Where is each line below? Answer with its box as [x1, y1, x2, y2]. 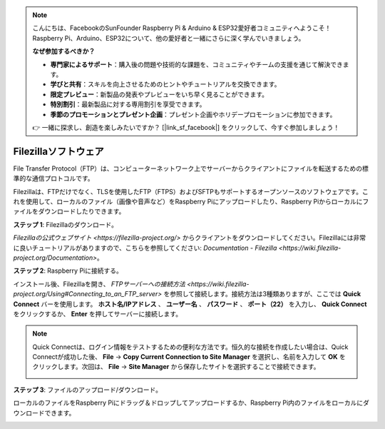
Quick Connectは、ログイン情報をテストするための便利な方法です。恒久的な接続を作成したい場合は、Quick [32, 343, 349, 351]
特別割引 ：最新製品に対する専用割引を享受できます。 [50, 100, 206, 108]
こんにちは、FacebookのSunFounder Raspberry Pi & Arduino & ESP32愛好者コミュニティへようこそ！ [32, 24, 332, 32]
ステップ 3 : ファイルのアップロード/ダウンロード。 [13, 385, 163, 394]
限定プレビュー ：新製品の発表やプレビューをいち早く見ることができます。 [50, 90, 269, 99]
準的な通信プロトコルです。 [13, 174, 94, 183]
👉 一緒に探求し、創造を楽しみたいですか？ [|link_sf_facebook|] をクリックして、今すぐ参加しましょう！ [32, 123, 340, 131]
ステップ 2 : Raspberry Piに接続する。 [13, 266, 123, 275]
